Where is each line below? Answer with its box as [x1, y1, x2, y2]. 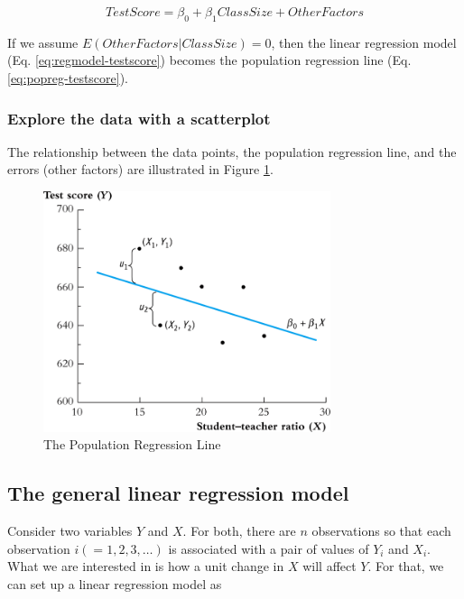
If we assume [7, 32, 79, 51]
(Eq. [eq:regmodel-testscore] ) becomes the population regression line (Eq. [7, 51, 412, 69]
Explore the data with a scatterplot [7, 106, 271, 129]
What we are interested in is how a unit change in [7, 557, 284, 576]
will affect [302, 557, 357, 576]
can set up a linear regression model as [7, 574, 222, 593]
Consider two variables [7, 521, 133, 540]
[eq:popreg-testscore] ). [7, 68, 129, 87]
